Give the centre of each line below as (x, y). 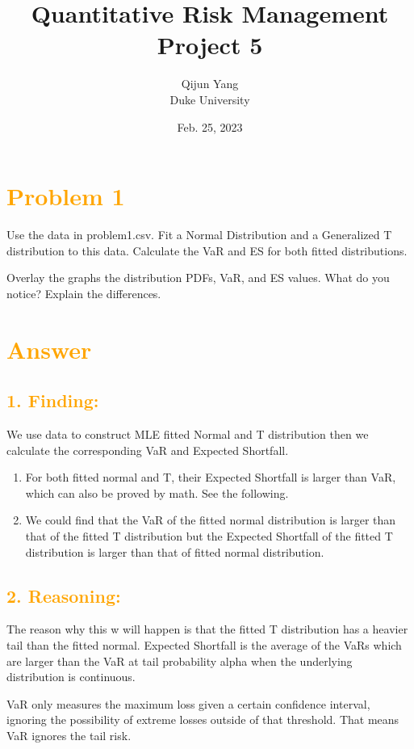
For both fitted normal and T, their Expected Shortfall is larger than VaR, (211, 477)
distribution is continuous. (71, 677)
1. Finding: (53, 400)
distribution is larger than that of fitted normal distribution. (175, 551)
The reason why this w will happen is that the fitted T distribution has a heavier (207, 629)
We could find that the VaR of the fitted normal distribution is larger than (211, 520)
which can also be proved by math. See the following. (157, 492)
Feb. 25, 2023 (210, 126)
